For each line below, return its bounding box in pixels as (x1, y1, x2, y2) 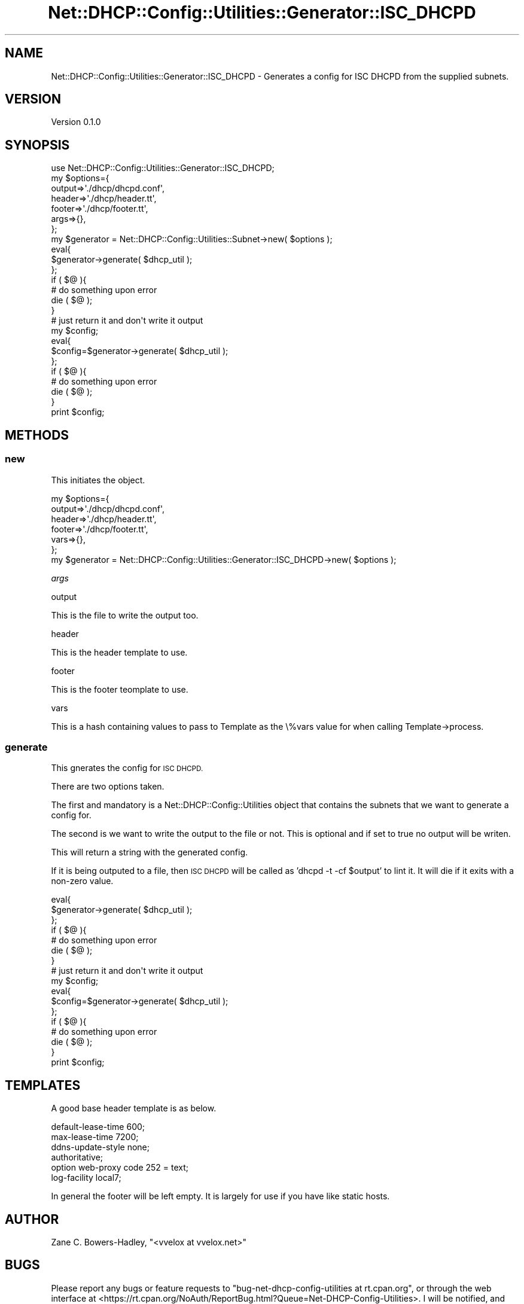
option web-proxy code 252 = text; (51, 1162, 189, 1173)
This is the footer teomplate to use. (51, 684, 188, 694)
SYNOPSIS (5, 137, 70, 153)
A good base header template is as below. (51, 1103, 217, 1114)
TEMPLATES (5, 1077, 81, 1093)
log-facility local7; (51, 1172, 121, 1183)
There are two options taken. (51, 781, 164, 792)
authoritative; (51, 1152, 103, 1163)
